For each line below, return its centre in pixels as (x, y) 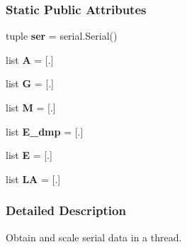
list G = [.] (30, 83)
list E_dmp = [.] (45, 131)
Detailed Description (66, 210)
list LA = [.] (33, 179)
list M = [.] (31, 107)
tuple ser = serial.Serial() (62, 36)
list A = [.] (30, 59)
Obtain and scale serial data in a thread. (94, 237)
